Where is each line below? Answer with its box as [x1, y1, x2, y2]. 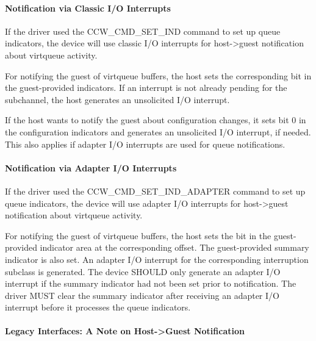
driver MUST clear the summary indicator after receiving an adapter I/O [5, 289, 279, 301]
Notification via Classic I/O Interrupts [5, 1, 171, 14]
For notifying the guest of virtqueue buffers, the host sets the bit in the [5, 229, 271, 242]
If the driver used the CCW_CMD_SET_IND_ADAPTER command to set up [5, 184, 306, 197]
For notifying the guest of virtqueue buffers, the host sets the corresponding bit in [5, 69, 312, 82]
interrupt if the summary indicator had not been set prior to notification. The [5, 277, 296, 290]
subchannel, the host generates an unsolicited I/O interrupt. [5, 93, 230, 106]
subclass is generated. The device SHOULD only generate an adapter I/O [5, 265, 281, 278]
